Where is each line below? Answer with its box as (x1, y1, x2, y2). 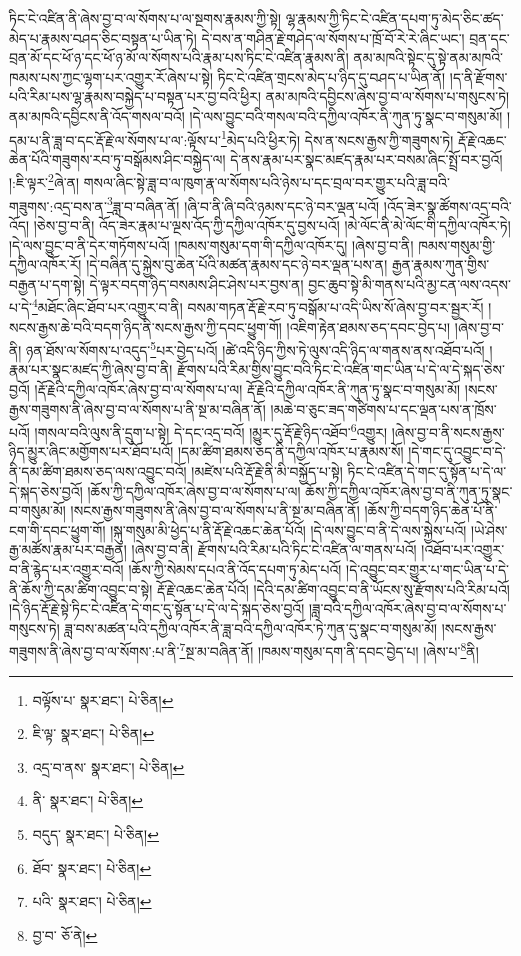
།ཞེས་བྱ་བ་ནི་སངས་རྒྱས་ (391, 421, 505, 442)
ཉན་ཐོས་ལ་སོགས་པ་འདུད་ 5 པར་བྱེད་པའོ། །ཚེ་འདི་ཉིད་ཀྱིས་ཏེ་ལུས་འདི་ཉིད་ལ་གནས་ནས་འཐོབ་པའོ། (26, 337, 485, 360)
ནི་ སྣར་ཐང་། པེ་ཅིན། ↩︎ (32, 790, 144, 811)
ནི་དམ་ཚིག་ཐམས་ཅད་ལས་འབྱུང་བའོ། (9, 461, 187, 481)
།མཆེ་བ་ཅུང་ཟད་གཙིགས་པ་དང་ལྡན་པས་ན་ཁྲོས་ (270, 398, 497, 419)
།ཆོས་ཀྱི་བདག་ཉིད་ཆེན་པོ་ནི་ (364, 500, 498, 521)
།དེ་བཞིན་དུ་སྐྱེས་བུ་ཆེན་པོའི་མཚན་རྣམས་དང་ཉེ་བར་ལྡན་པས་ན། (86, 254, 388, 275)
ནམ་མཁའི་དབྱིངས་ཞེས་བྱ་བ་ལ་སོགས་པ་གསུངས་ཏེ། (265, 86, 510, 107)
